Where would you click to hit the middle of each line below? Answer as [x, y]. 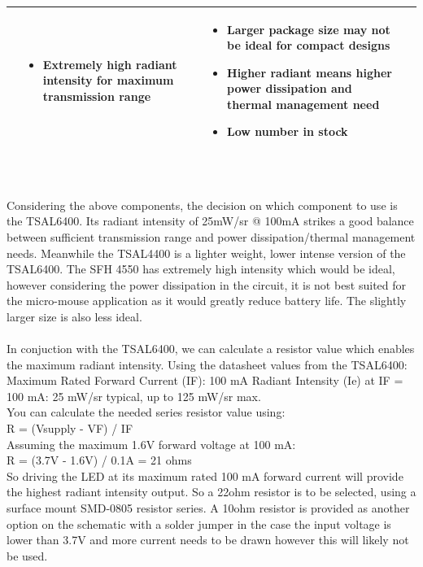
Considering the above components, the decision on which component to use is [202, 205]
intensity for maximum [108, 80]
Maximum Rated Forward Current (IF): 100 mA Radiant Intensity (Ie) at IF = [205, 380]
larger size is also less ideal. [74, 316]
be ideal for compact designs [309, 45]
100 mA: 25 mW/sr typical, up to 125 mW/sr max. [134, 396]
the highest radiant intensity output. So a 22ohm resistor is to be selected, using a [211, 492]
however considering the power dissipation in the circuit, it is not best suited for [207, 284]
